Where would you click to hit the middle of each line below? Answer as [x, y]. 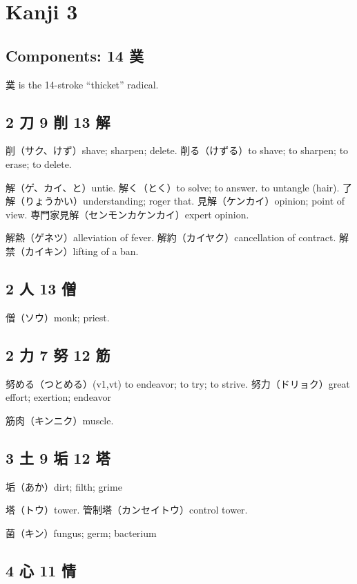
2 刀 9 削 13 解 [58, 121]
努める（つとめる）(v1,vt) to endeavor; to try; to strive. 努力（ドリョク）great [178, 383]
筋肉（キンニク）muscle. [60, 420]
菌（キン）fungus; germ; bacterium [81, 533]
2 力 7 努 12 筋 [58, 354]
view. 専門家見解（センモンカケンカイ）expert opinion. [127, 214]
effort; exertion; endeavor [58, 397]
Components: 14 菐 [75, 55]
